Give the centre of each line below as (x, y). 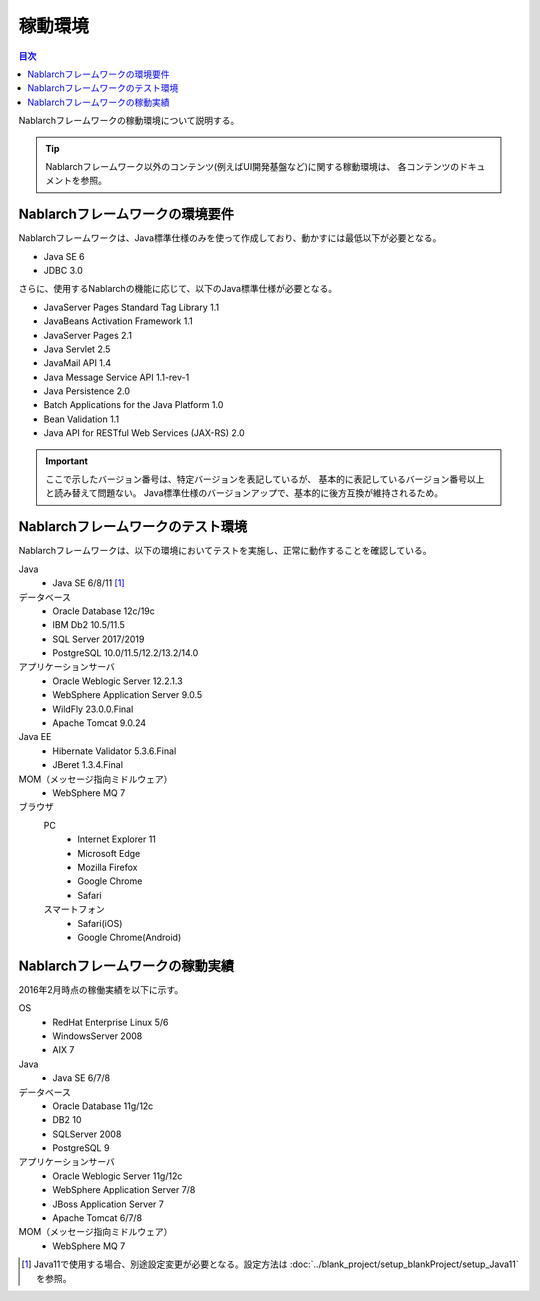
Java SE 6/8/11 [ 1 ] (88, 583)
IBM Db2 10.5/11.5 (88, 625)
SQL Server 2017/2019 (98, 639)
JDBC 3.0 (63, 270)
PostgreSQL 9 (81, 1148)
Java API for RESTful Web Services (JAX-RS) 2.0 (144, 433)
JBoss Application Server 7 (108, 1204)
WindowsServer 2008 (97, 1036)
